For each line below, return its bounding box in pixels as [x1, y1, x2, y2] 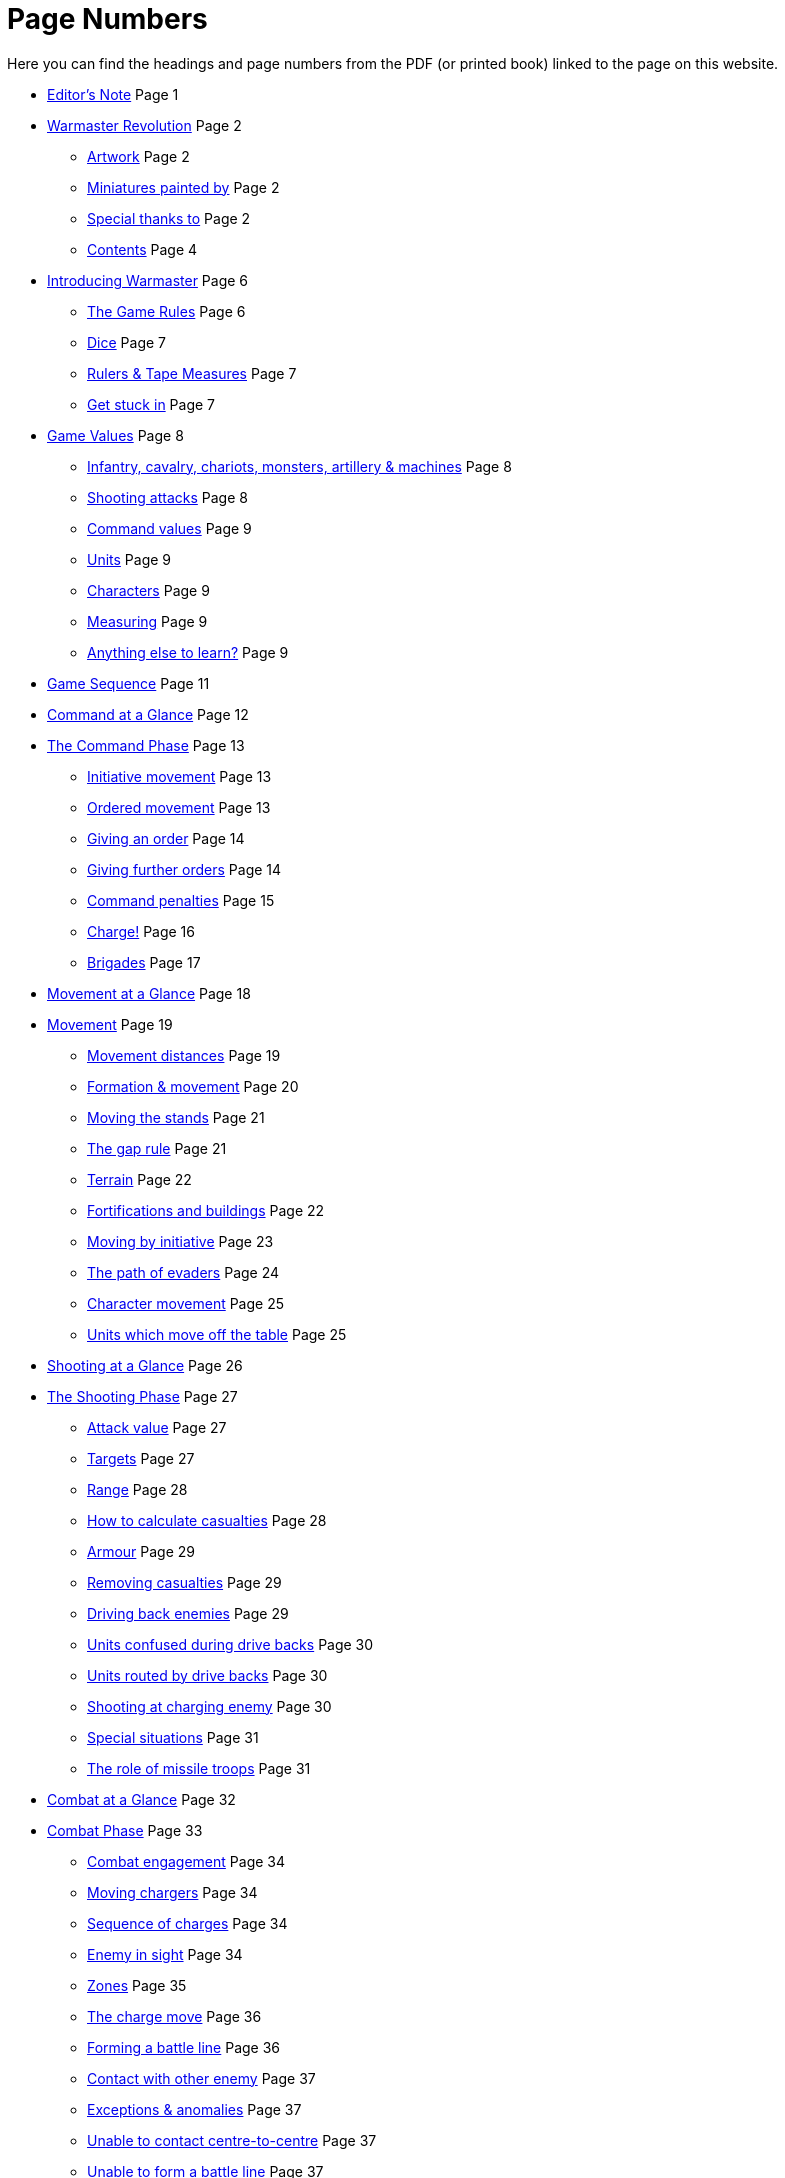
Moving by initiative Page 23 [87, 1232, 274, 1250]
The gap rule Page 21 [87, 1139, 227, 1157]
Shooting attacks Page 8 [87, 488, 248, 506]
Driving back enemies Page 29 [87, 1604, 289, 1622]
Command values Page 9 [87, 519, 252, 537]
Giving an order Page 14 [87, 829, 245, 847]
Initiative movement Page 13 [87, 767, 272, 785]
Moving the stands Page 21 [87, 1108, 265, 1126]
